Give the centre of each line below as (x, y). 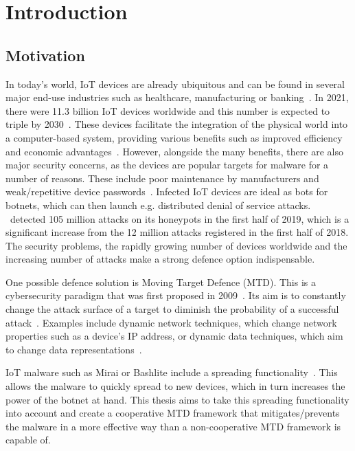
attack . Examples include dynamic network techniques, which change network (171, 322)
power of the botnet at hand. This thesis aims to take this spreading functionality (177, 399)
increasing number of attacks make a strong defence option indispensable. (160, 259)
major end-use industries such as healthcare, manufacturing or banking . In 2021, (177, 97)
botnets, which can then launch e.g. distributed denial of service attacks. (158, 205)
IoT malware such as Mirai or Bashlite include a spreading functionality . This (172, 372)
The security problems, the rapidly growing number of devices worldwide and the (176, 245)
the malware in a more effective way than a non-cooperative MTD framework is (173, 426)
